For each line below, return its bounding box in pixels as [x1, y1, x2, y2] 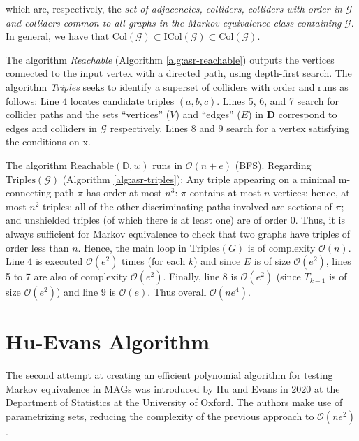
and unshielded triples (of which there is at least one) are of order [6, 212, 288, 227]
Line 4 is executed [6, 254, 83, 268]
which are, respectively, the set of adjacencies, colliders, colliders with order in [6, 1, 342, 15]
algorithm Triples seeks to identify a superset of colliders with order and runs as [6, 79, 349, 94]
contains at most [189, 185, 261, 200]
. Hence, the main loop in [78, 240, 187, 254]
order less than [6, 240, 69, 254]
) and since [193, 254, 241, 268]
